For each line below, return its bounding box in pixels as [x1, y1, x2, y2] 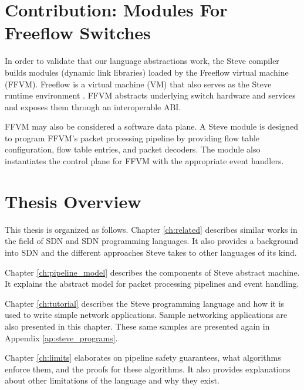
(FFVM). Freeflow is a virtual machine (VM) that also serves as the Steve [5, 77, 272, 90]
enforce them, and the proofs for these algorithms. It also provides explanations [5, 362, 291, 375]
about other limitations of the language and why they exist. [5, 374, 219, 386]
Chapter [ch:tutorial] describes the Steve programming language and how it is [5, 297, 285, 309]
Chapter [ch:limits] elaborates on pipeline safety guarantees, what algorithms [5, 351, 281, 364]
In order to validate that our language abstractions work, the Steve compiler [5, 55, 279, 67]
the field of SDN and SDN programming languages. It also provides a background [5, 235, 299, 247]
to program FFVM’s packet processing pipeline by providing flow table [5, 131, 260, 144]
